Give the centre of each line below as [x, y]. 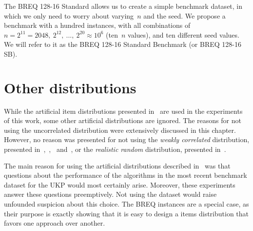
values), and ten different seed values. [184, 34]
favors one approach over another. [55, 223]
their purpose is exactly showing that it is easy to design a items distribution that [126, 213]
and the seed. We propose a [185, 15]
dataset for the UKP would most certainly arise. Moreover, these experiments [120, 184]
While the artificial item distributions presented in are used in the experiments [123, 111]
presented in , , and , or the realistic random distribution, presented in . [115, 149]
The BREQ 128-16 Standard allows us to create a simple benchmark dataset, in [123, 6]
